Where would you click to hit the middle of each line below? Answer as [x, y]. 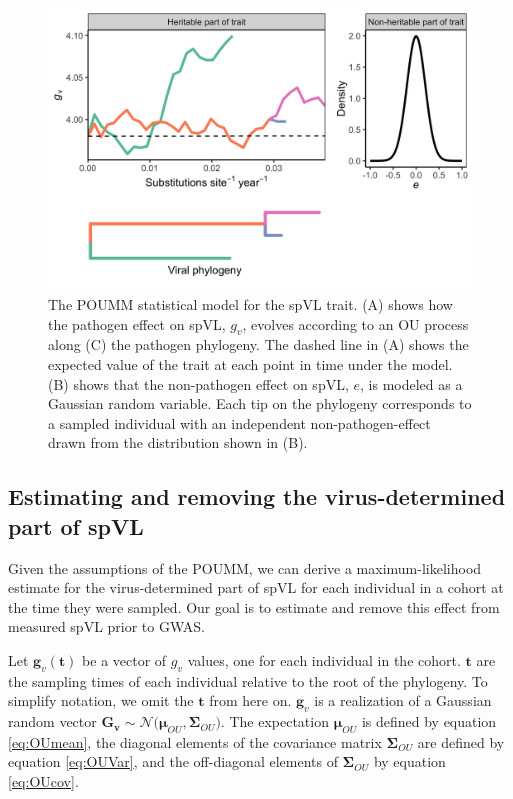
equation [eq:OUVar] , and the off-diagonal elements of [173, 761]
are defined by [461, 741]
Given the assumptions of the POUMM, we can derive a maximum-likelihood [245, 567]
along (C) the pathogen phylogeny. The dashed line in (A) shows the [258, 344]
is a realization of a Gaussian [403, 700]
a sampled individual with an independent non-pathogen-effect [239, 422]
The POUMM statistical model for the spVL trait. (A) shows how [250, 303]
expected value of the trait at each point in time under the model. [250, 363]
